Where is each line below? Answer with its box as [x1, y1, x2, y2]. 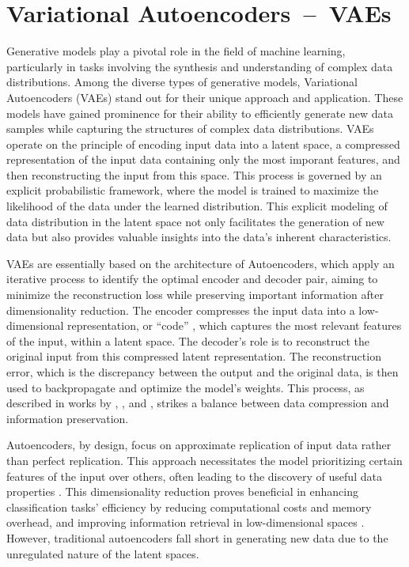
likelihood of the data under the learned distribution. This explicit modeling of [6, 198, 388, 214]
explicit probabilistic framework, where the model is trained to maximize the [6, 182, 379, 198]
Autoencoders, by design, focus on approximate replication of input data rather [6, 437, 392, 453]
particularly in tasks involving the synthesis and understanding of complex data [6, 58, 393, 74]
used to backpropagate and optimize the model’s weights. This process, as [6, 379, 365, 395]
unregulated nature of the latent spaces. [6, 545, 199, 561]
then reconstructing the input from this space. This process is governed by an [6, 166, 382, 183]
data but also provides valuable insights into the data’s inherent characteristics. [6, 229, 392, 245]
